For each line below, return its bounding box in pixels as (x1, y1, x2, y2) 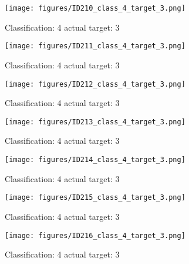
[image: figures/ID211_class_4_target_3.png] (5, 42, 185, 51)
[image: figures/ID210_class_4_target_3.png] (5, 4, 185, 12)
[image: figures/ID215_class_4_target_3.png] (5, 193, 185, 202)
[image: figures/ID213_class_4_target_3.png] (5, 117, 185, 126)
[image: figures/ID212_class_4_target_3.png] (5, 80, 185, 88)
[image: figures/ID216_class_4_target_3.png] (5, 231, 185, 240)
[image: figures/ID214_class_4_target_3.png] (5, 156, 185, 164)
